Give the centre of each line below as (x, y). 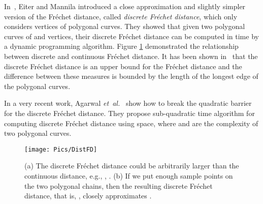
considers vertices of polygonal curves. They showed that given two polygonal (125, 26)
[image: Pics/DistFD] (61, 149)
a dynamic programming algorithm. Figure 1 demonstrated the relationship (121, 46)
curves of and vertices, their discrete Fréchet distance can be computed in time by (131, 36)
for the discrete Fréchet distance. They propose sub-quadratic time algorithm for (129, 113)
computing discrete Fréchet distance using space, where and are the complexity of (131, 123)
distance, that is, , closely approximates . (88, 196)
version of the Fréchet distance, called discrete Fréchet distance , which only (121, 16)
